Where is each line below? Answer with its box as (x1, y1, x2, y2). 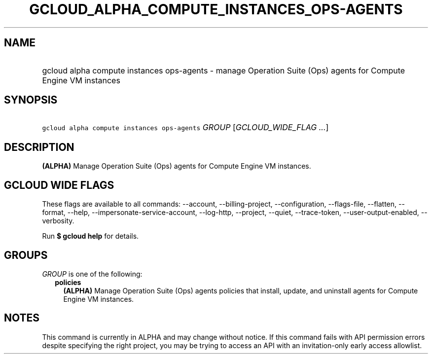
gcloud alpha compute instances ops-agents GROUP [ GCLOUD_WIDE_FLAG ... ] (42, 122, 329, 133)
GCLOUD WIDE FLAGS (4, 179, 114, 191)
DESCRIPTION (4, 141, 74, 153)
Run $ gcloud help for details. (42, 232, 139, 241)
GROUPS (4, 249, 48, 261)
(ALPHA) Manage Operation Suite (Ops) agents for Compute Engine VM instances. (42, 162, 311, 171)
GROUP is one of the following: (42, 269, 143, 278)
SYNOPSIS (4, 94, 58, 107)
